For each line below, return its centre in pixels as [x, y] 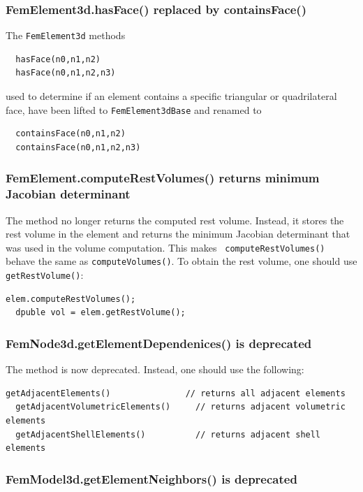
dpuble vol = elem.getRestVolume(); [101, 313]
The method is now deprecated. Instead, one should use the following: [155, 369]
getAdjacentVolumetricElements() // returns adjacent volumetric [180, 407]
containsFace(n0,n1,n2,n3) [78, 147]
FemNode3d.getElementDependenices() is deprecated [159, 343]
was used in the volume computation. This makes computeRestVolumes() [165, 247]
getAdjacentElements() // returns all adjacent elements [176, 393]
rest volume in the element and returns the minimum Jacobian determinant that [178, 234]
